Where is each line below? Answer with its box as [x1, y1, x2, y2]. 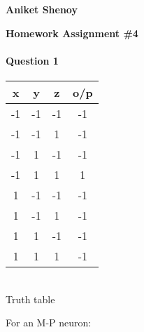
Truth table [6, 291, 55, 306]
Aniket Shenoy [6, 2, 78, 16]
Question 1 [6, 53, 59, 67]
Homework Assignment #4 [6, 25, 138, 40]
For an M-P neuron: [6, 315, 92, 330]
